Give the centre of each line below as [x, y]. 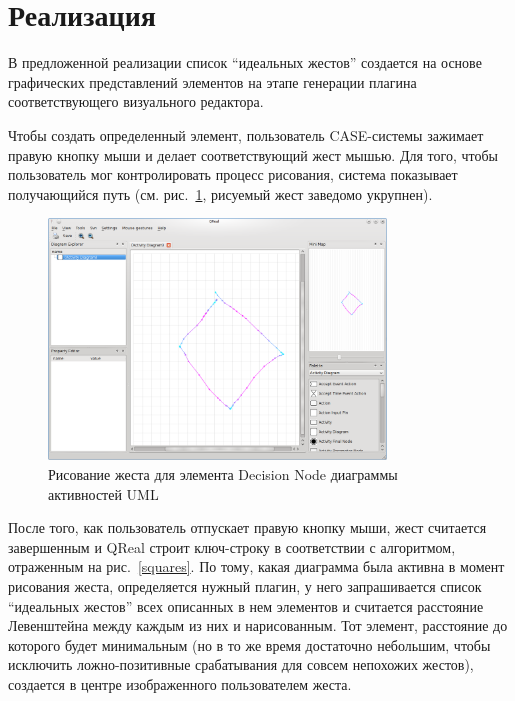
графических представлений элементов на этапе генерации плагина [212, 81]
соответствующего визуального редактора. [136, 101]
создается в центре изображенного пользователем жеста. [180, 683]
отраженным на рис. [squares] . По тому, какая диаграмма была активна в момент [256, 566]
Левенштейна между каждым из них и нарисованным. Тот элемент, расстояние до [258, 625]
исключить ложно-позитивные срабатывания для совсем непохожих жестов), [241, 664]
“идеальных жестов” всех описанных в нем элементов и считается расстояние [246, 605]
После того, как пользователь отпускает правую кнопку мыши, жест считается [247, 527]
